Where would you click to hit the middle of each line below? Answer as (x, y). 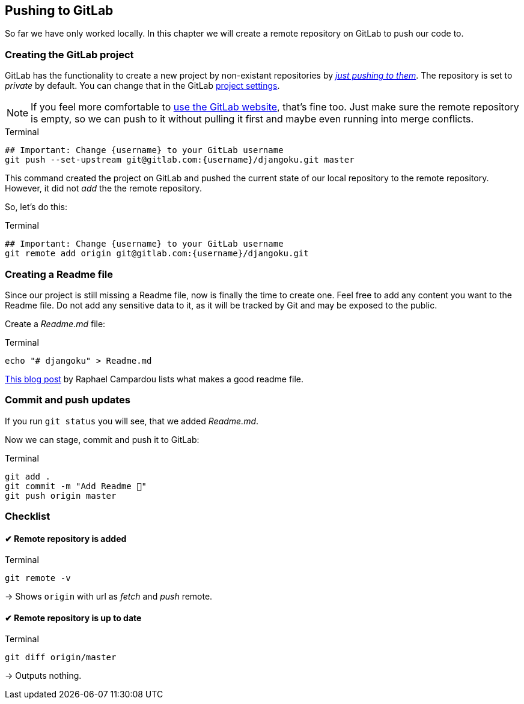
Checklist (28, 516)
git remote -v (38, 578)
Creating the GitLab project (69, 54)
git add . (28, 476)
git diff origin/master (61, 657)
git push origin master (61, 495)
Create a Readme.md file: (55, 323)
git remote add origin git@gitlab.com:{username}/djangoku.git (157, 254)
